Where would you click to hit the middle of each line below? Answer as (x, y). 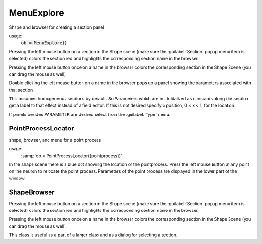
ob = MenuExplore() (44, 43)
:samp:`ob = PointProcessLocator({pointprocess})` (72, 156)
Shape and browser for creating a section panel (57, 27)
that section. (21, 90)
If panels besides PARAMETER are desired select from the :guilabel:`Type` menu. (90, 114)
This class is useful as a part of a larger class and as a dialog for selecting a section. (93, 235)
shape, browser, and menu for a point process (55, 140)
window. (17, 178)
